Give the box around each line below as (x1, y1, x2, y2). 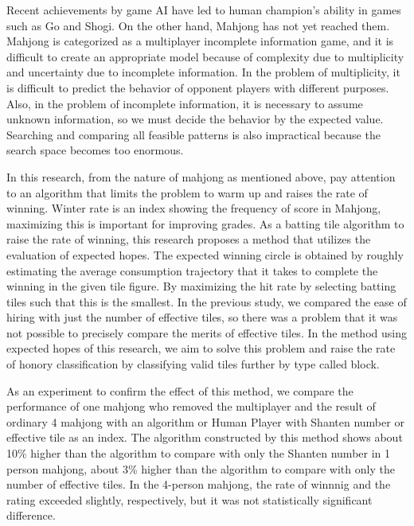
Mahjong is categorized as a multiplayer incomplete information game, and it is (6, 33, 394, 49)
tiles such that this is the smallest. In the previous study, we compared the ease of (6, 293, 407, 310)
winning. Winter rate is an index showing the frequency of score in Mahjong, (6, 200, 381, 216)
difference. (6, 507, 56, 524)
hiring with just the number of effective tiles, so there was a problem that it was (6, 309, 398, 325)
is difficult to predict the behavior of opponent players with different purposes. (6, 79, 389, 95)
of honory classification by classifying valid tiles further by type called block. (6, 356, 380, 372)
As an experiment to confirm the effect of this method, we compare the (6, 382, 353, 399)
